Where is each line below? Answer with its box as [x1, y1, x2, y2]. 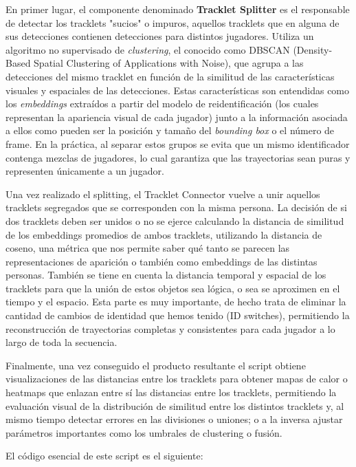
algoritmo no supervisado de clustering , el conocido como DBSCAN [5, 42, 290, 56]
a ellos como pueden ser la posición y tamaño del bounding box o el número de [5, 123, 335, 138]
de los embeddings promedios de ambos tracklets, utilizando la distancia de [5, 227, 322, 241]
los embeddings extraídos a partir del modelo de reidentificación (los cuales [5, 96, 319, 111]
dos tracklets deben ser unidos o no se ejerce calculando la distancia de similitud [5, 213, 344, 228]
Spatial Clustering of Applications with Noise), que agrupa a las [34, 56, 304, 70]
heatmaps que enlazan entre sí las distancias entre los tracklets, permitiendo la [5, 385, 337, 400]
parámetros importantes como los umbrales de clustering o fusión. [5, 425, 282, 439]
